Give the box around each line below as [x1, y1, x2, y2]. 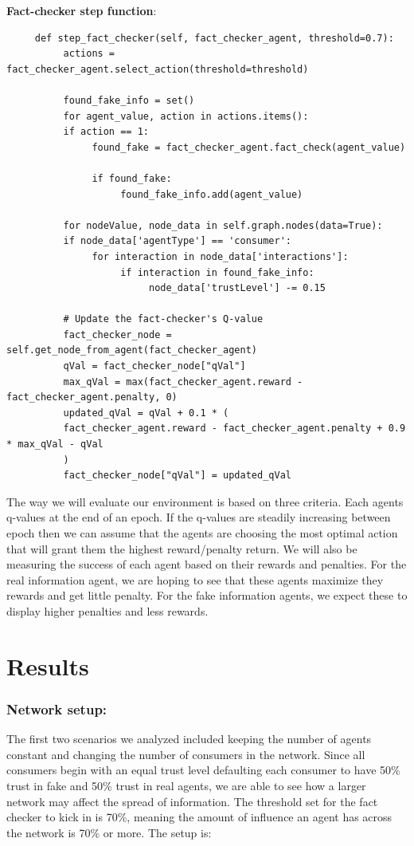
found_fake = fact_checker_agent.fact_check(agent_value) [92, 141, 406, 153]
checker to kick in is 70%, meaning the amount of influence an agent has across [6, 809, 393, 825]
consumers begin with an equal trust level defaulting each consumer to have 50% [6, 761, 400, 778]
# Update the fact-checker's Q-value [63, 313, 264, 325]
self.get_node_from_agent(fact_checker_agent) [6, 344, 257, 356]
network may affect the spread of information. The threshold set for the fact [6, 793, 378, 809]
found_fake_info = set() [63, 94, 195, 106]
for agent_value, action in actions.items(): [63, 110, 309, 122]
